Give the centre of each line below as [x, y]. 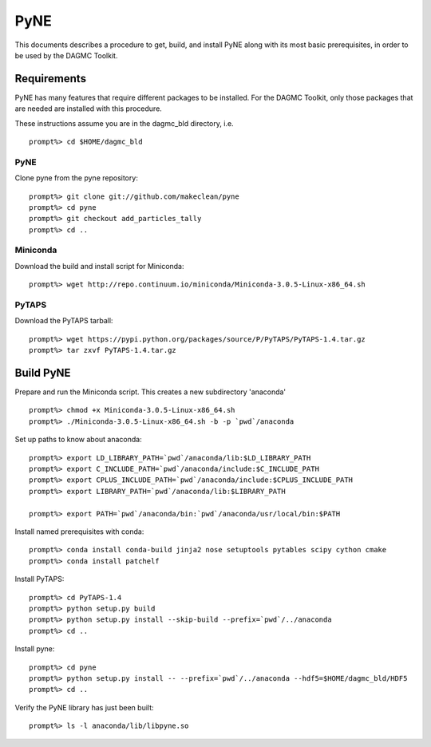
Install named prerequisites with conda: [79, 532]
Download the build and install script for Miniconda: [99, 266]
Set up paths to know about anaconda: [79, 440]
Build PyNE [43, 372]
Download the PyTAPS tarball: [64, 321]
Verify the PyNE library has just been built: [85, 707]
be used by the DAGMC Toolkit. [66, 55]
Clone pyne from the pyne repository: [77, 178]
